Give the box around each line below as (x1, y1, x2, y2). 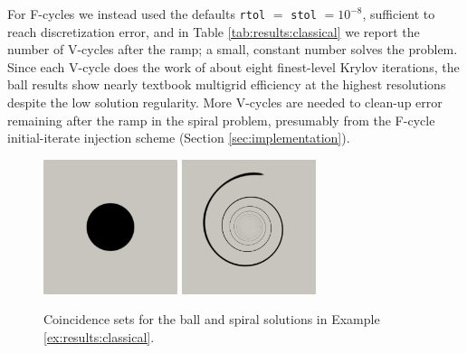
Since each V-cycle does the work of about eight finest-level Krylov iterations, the (7, 57, 460, 76)
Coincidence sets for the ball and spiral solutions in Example (43, 310, 380, 329)
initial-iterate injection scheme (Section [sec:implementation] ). (7, 128, 350, 147)
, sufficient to (362, 5, 435, 23)
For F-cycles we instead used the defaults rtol (7, 5, 266, 23)
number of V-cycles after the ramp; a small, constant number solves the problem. (7, 40, 458, 59)
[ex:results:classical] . (43, 327, 155, 346)
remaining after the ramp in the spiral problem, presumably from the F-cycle (7, 110, 435, 129)
